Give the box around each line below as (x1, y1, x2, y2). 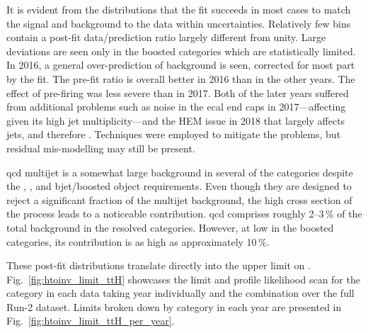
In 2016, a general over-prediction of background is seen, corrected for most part (6, 57, 355, 72)
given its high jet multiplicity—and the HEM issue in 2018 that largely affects (6, 113, 345, 128)
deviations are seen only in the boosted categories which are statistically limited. (6, 43, 356, 58)
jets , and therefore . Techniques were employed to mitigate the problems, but (6, 127, 341, 142)
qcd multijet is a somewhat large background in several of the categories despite (6, 164, 353, 179)
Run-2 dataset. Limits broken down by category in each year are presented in (6, 299, 342, 314)
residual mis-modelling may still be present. (6, 140, 195, 155)
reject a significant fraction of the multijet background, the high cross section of (6, 192, 352, 207)
